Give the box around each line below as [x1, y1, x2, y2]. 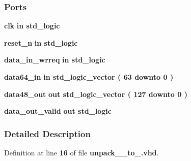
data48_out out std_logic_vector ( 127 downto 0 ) [4, 88, 187, 99]
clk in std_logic [4, 20, 60, 31]
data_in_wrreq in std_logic [4, 54, 105, 65]
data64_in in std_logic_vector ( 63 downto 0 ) [4, 72, 174, 82]
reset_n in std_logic [4, 37, 78, 48]
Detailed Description [4, 127, 91, 140]
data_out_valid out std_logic [4, 106, 112, 116]
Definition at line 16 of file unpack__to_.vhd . [4, 147, 159, 157]
